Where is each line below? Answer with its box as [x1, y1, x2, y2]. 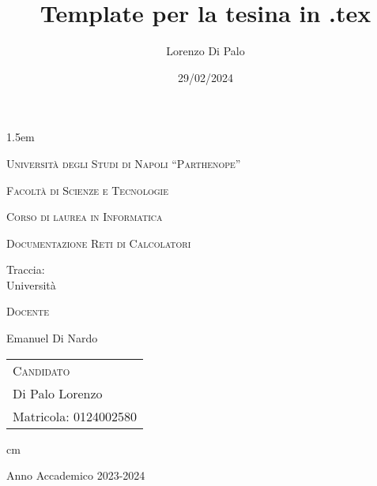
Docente [6, 303, 50, 320]
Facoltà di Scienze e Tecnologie [6, 181, 168, 198]
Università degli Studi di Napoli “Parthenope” [6, 155, 241, 171]
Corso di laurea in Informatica [6, 208, 163, 225]
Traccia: [6, 261, 45, 278]
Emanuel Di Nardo [6, 330, 98, 346]
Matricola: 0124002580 [13, 406, 137, 425]
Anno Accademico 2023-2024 [6, 467, 145, 484]
